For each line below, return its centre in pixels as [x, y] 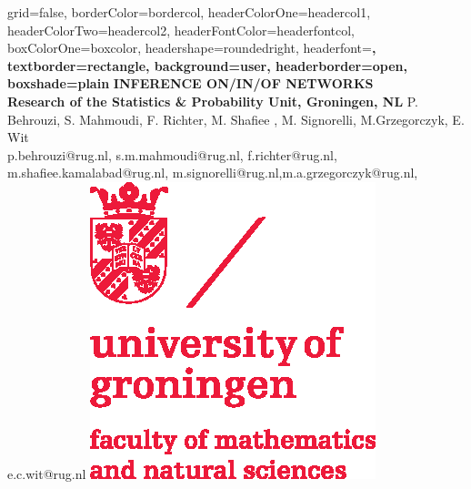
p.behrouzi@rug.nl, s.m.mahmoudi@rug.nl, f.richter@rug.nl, [172, 154]
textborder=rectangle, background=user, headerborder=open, [207, 65]
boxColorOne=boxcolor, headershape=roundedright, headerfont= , [192, 48]
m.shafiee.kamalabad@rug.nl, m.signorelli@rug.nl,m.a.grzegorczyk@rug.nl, [213, 173]
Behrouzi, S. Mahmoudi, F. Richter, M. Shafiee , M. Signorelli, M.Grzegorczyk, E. [236, 119]
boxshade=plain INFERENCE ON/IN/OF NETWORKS [190, 83]
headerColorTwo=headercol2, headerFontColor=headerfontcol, [181, 30]
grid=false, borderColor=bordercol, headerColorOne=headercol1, [189, 12]
